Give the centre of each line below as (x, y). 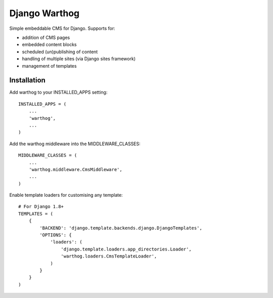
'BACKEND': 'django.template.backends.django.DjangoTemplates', (121, 228)
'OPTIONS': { (56, 235)
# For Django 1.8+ (41, 207)
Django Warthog (44, 13)
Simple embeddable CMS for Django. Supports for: (62, 28)
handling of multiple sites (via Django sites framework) (79, 59)
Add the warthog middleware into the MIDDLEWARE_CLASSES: (75, 144)
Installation (27, 80)
